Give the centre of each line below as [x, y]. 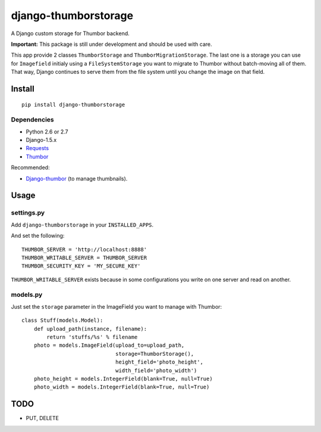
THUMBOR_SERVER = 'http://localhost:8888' [84, 249]
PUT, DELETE [43, 418]
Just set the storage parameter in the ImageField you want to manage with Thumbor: [117, 306]
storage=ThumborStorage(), [155, 354]
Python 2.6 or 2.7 [47, 132]
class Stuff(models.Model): [62, 321]
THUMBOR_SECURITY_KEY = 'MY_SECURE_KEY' [81, 266]
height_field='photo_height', [159, 362]
